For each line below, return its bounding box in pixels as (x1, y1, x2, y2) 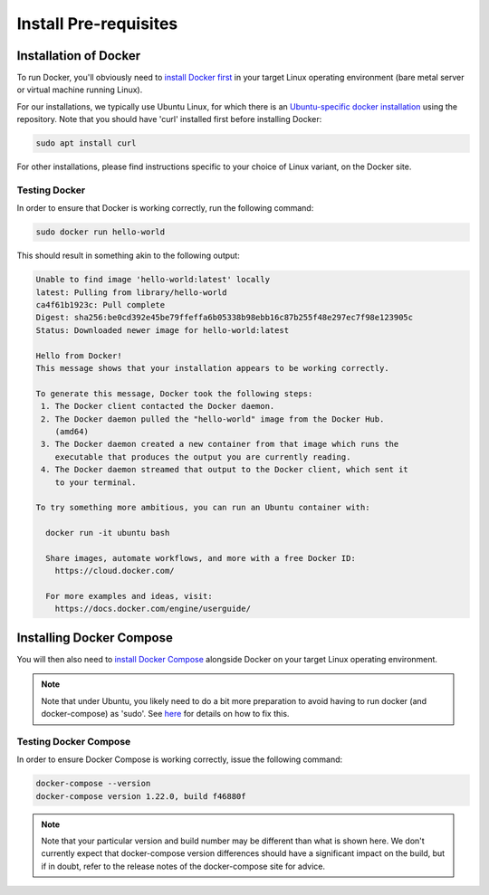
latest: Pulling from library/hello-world (35, 287, 227, 298)
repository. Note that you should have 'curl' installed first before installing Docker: (16, 114, 322, 125)
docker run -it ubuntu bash (45, 528, 170, 538)
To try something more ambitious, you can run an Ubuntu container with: (35, 502, 370, 513)
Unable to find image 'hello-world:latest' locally (35, 274, 271, 285)
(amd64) (54, 426, 90, 436)
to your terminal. (54, 477, 137, 488)
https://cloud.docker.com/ (54, 566, 176, 576)
